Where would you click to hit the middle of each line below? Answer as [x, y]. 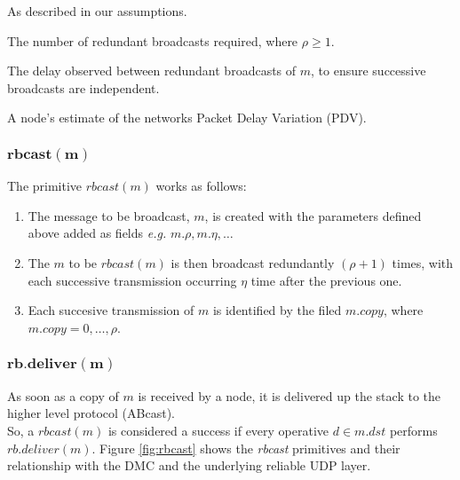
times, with [423, 263]
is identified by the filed [277, 310]
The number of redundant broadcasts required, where [153, 40]
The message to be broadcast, [109, 215]
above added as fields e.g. [97, 233]
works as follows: [201, 186]
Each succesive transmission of [111, 310]
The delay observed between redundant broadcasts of [152, 71]
